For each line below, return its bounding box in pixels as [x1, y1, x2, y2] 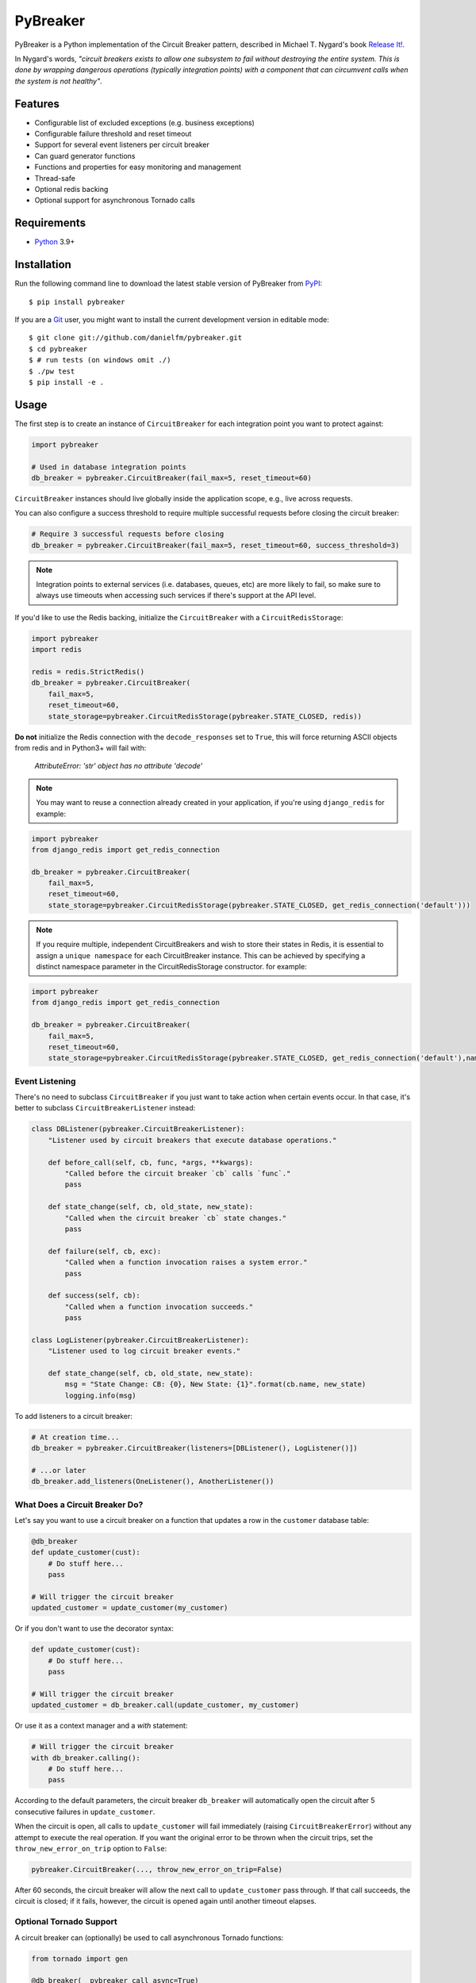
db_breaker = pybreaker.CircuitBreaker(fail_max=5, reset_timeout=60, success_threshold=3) [31, 540, 400, 550]
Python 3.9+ [34, 237, 75, 247]
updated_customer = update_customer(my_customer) [31, 1603, 228, 1613]
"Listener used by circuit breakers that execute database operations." [48, 1135, 337, 1145]
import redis [31, 645, 83, 654]
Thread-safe [34, 173, 75, 182]
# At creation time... [31, 1433, 120, 1441]
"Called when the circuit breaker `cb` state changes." [64, 1214, 287, 1222]
